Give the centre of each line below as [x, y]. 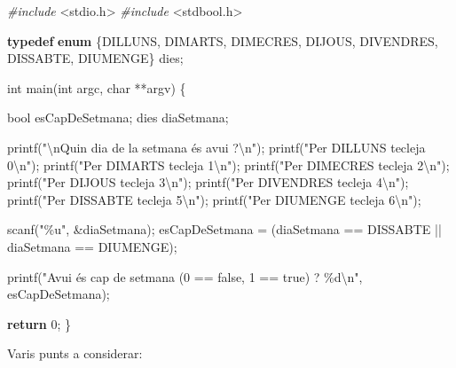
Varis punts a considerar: [75, 353]
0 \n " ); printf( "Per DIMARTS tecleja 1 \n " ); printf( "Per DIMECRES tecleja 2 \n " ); [228, 164]
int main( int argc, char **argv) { [97, 87]
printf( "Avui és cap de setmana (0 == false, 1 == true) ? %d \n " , [185, 276]
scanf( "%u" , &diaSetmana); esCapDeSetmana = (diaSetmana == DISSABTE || [224, 229]
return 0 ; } [39, 323]
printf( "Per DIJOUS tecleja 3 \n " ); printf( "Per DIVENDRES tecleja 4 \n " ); [208, 182]
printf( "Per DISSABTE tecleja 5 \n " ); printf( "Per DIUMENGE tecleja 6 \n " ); [214, 199]
